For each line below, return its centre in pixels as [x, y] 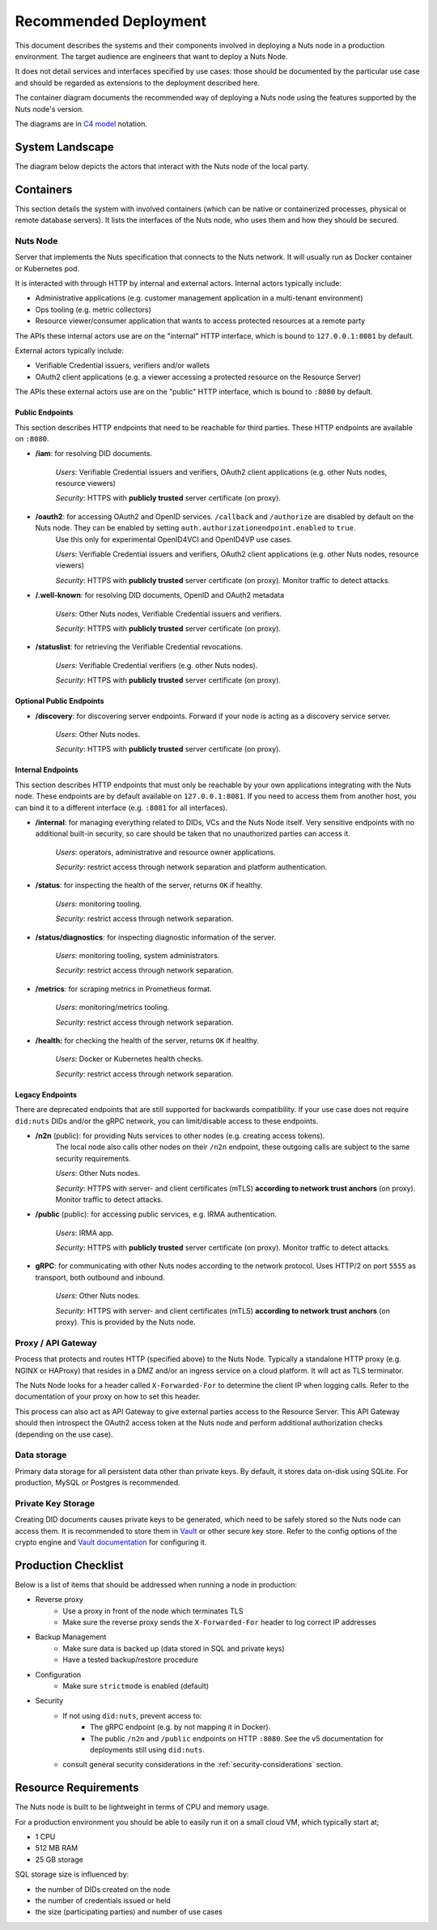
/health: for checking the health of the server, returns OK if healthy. [147, 1040]
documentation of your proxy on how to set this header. [108, 1396]
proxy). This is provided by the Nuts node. [125, 1322]
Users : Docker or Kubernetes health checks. [129, 1059]
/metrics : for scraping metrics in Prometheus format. [123, 989]
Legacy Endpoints [46, 1094]
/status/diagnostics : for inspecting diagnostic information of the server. [156, 937]
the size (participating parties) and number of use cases [129, 1912]
